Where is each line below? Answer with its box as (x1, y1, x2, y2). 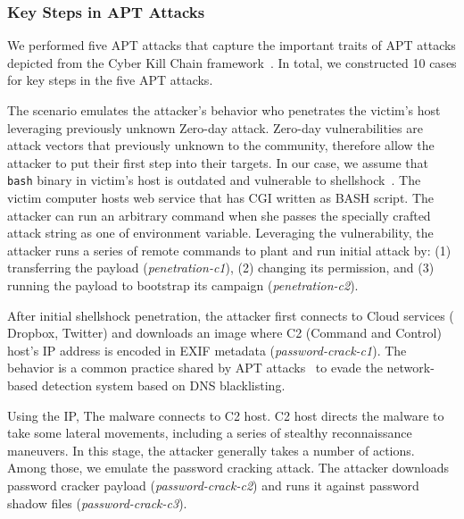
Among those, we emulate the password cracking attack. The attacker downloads (7, 458, 450, 477)
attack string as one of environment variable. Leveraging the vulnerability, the (7, 223, 434, 242)
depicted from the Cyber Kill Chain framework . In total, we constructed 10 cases (7, 53, 457, 71)
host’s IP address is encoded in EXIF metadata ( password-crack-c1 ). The (7, 340, 407, 359)
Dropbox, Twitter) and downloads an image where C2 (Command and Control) (7, 323, 442, 342)
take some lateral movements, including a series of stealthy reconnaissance (7, 423, 412, 442)
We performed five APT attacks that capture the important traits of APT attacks (7, 36, 456, 54)
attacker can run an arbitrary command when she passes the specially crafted (7, 205, 431, 224)
